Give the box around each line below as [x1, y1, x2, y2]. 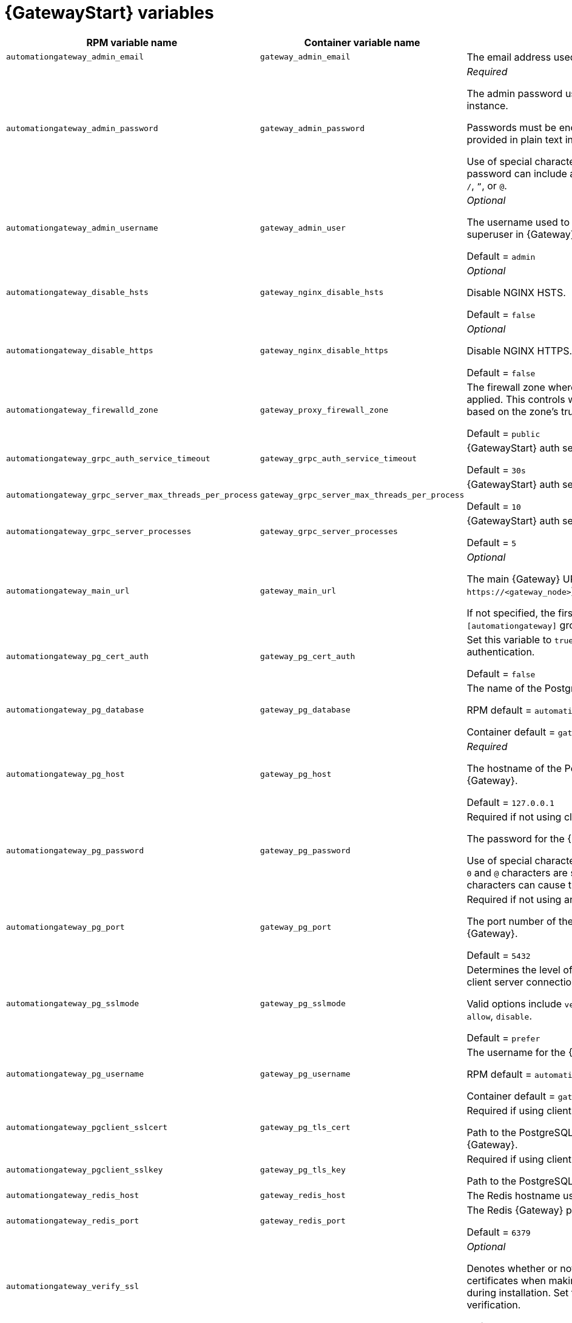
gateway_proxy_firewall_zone [260, 405, 389, 415]
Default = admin [466, 249, 536, 262]
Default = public [466, 427, 540, 439]
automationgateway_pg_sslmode [6, 999, 140, 1009]
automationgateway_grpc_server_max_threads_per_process [6, 490, 258, 500]
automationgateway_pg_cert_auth [6, 652, 149, 661]
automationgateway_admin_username [6, 223, 158, 233]
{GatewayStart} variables [4, 2, 214, 23]
